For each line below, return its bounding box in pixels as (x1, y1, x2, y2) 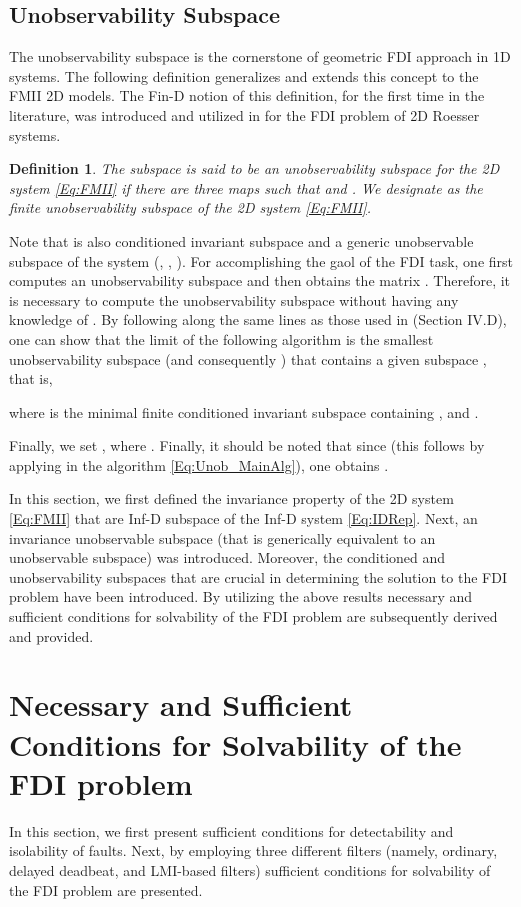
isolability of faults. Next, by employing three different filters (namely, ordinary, (9, 840, 498, 861)
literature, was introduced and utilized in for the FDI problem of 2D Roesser (9, 104, 480, 125)
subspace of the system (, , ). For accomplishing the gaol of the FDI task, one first (9, 250, 513, 271)
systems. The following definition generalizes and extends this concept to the (9, 65, 479, 86)
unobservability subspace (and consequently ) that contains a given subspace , (9, 348, 487, 369)
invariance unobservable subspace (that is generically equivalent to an (9, 527, 436, 548)
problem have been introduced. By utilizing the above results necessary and (9, 586, 473, 607)
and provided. (9, 625, 94, 646)
